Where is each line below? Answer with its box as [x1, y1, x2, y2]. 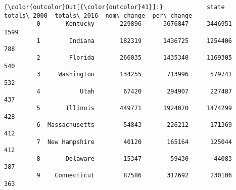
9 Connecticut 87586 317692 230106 [36, 172, 232, 179]
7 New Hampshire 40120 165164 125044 [36, 138, 232, 146]
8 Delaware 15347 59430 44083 [36, 155, 232, 162]
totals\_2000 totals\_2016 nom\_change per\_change [4, 12, 193, 19]
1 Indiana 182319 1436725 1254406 [36, 37, 232, 44]
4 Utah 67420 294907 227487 [36, 87, 232, 95]
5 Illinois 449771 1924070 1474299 [36, 104, 232, 112]
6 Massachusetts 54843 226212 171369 [36, 121, 232, 129]
